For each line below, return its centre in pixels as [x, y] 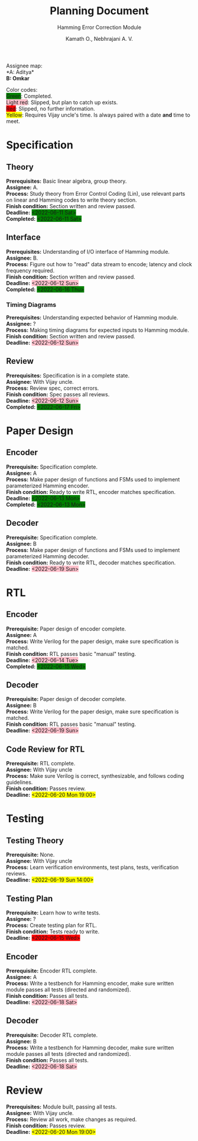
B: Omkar [18, 78]
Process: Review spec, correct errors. [53, 388]
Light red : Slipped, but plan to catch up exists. [62, 102]
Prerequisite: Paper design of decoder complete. [66, 699]
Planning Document [99, 11]
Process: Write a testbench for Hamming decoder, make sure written [90, 1048]
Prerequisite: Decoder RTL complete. [52, 1035]
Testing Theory [35, 840]
